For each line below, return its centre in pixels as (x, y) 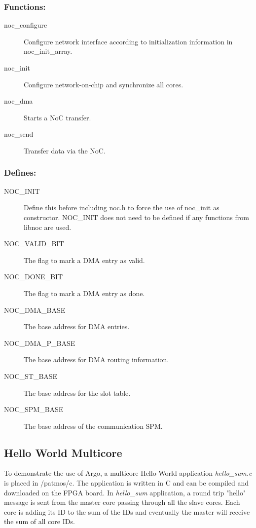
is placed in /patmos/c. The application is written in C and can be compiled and (127, 483)
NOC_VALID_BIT (34, 244)
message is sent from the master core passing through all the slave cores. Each (122, 502)
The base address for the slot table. (77, 393)
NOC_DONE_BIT (34, 277)
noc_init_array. (48, 51)
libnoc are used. (48, 227)
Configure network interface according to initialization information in (128, 41)
